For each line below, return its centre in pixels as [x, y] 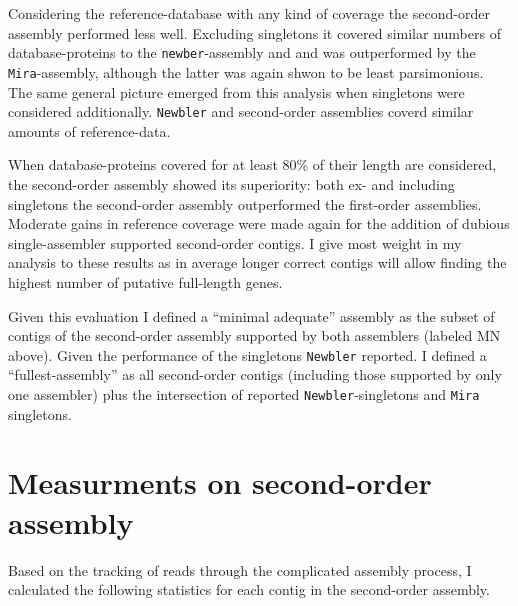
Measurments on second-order [220, 482]
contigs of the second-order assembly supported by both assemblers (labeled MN [254, 335]
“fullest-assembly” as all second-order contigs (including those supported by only [255, 374]
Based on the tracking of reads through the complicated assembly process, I [240, 569]
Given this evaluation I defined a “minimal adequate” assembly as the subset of [251, 315]
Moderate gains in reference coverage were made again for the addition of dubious [259, 223]
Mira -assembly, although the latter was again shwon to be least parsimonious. [246, 71]
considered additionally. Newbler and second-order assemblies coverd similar [241, 111]
